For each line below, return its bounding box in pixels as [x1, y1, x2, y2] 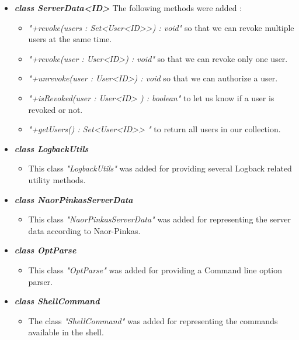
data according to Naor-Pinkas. [28, 224, 141, 236]
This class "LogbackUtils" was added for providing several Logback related [28, 162, 292, 174]
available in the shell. [28, 326, 104, 338]
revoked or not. [28, 103, 83, 115]
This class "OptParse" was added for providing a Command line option [28, 263, 283, 276]
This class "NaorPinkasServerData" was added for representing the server [28, 213, 291, 225]
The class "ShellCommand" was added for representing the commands [28, 314, 278, 327]
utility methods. [28, 173, 86, 186]
